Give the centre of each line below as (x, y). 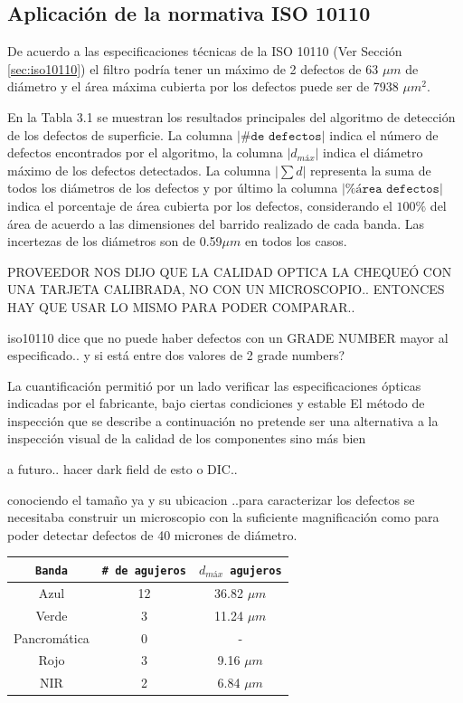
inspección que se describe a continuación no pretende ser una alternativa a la (223, 420)
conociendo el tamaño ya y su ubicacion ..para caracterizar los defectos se (211, 499)
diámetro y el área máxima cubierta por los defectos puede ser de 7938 (203, 86)
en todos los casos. (296, 241)
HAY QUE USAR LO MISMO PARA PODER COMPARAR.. (181, 306)
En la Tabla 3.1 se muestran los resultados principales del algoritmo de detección (231, 116)
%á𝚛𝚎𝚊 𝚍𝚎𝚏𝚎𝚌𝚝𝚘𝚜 (392, 190)
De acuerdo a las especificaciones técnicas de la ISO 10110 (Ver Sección (205, 51)
